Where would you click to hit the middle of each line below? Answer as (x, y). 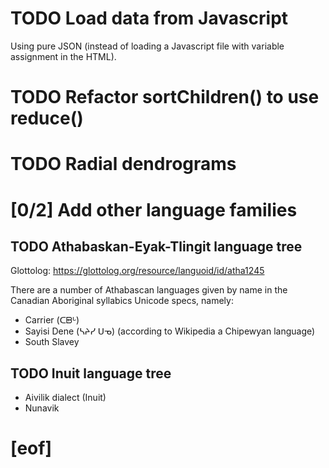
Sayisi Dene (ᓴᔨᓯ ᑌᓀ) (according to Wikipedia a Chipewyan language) (170, 331)
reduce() (47, 118)
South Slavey (52, 342)
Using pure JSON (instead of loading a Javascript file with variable (147, 46)
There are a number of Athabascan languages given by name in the (149, 290)
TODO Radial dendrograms (123, 164)
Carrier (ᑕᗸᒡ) (52, 320)
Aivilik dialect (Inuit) (65, 398)
